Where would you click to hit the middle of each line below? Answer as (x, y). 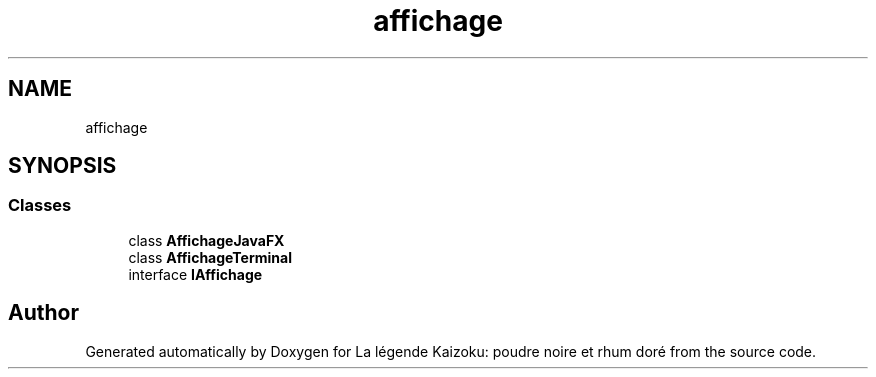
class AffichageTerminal (210, 257)
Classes (40, 205)
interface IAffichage (195, 274)
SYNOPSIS (62, 166)
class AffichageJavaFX (206, 240)
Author (43, 313)
